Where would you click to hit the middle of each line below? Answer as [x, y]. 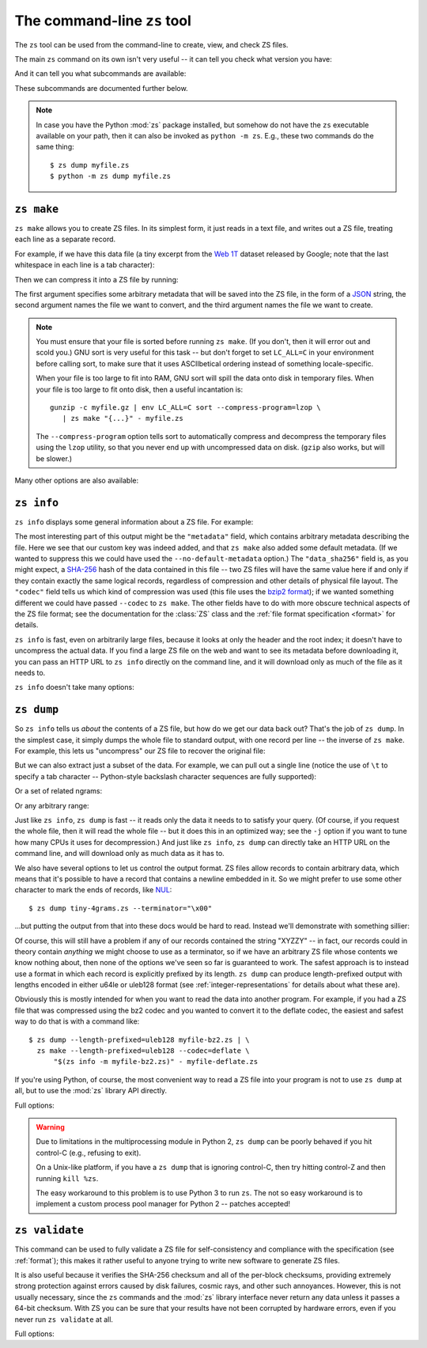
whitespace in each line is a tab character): [85, 265]
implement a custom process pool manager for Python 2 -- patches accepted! [163, 1204]
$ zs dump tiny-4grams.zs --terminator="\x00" [121, 908]
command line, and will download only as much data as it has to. [119, 854]
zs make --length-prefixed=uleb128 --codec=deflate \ [143, 1051]
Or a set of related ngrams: [59, 791]
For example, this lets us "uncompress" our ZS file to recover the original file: [140, 751]
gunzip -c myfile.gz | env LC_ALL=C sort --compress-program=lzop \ [185, 408]
